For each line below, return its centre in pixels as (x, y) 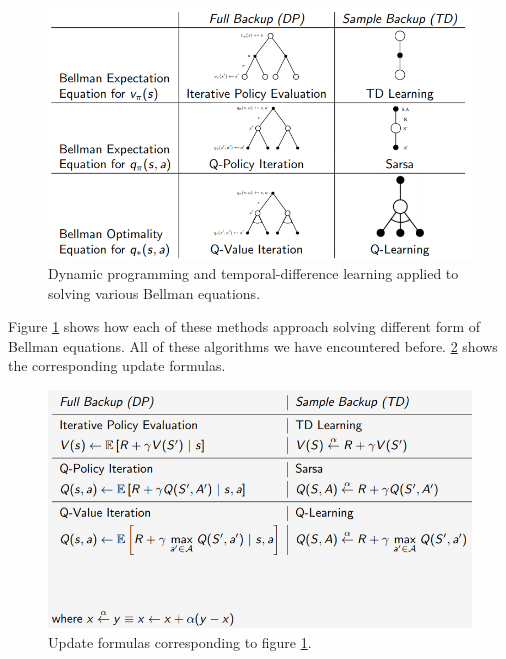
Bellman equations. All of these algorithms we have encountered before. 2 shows (253, 345)
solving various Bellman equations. (154, 292)
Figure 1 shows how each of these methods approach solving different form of (244, 326)
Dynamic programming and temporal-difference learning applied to (253, 273)
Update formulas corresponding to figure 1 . (180, 641)
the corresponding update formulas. (117, 365)
